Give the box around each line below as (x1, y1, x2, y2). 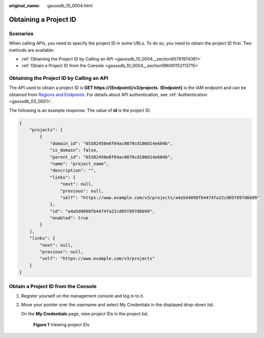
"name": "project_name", (49, 161, 109, 167)
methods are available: (9, 47, 54, 53)
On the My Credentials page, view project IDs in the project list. (21, 310, 149, 317)
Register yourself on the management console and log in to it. (21, 293, 144, 299)
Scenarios (9, 30, 34, 37)
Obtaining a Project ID (9, 15, 77, 24)
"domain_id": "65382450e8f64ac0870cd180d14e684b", (49, 140, 173, 146)
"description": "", (49, 168, 97, 173)
